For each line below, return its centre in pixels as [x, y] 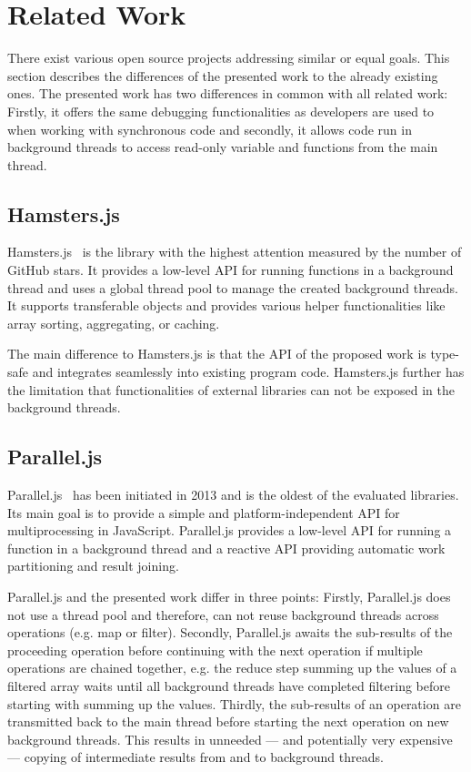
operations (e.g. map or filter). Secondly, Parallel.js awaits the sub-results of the [230, 632]
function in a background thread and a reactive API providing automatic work [226, 548]
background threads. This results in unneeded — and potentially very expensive [230, 739]
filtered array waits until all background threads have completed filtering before [229, 685]
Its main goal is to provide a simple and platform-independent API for [204, 512]
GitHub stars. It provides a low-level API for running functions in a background [230, 270]
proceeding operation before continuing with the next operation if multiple [215, 650]
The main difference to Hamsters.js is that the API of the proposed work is [217, 354]
